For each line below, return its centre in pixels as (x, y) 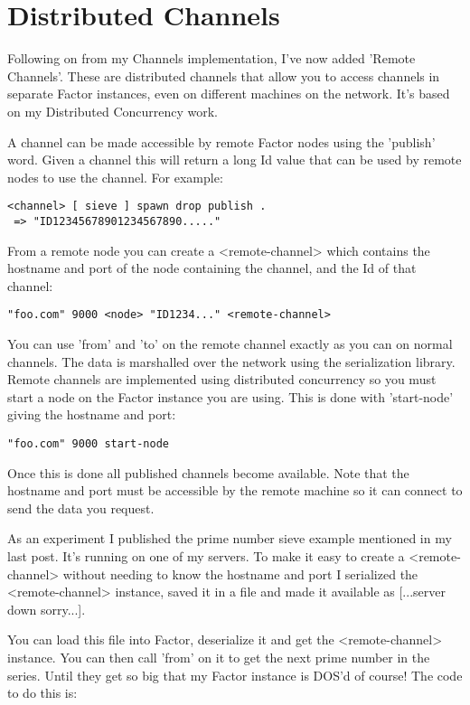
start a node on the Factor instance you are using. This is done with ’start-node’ (230, 396)
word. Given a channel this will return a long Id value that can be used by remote (235, 160)
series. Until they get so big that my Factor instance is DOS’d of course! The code (235, 675)
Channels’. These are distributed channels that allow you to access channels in (224, 75)
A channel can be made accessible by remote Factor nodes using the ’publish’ (221, 141)
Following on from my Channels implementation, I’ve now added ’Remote (211, 58)
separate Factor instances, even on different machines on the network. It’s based (229, 94)
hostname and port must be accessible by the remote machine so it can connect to (235, 490)
